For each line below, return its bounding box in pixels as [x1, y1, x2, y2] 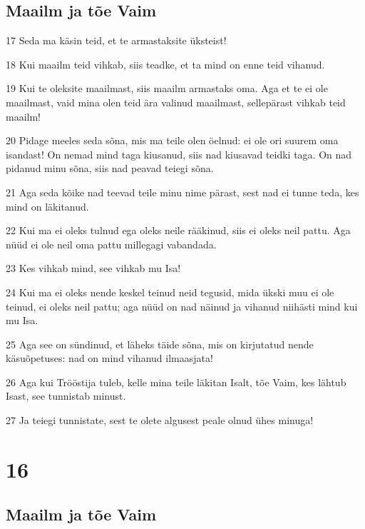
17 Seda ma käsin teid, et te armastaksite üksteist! [6, 33, 227, 48]
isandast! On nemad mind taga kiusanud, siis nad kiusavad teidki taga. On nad [6, 146, 352, 161]
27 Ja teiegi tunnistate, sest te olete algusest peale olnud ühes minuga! [6, 413, 314, 428]
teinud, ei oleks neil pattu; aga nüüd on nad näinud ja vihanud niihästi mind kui [6, 298, 358, 313]
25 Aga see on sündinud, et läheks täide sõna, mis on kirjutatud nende [6, 336, 314, 351]
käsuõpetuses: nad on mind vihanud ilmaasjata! [6, 351, 213, 366]
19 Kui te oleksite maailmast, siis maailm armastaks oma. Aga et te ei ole [6, 81, 328, 96]
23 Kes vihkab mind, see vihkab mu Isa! [6, 261, 181, 276]
